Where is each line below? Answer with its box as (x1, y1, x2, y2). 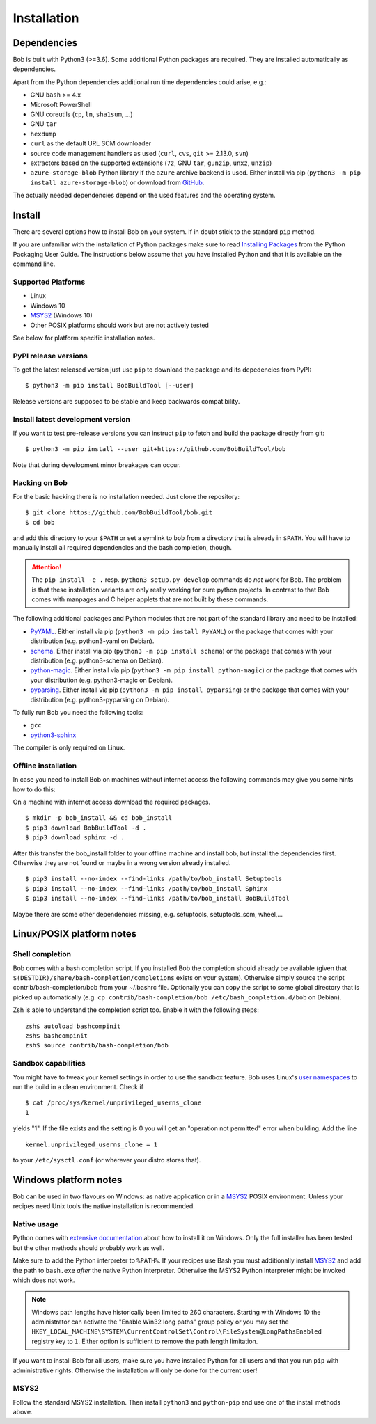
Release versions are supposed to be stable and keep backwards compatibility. (13, 397, 240, 405)
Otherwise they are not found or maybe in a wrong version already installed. (13, 858, 231, 867)
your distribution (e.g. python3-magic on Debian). (30, 676, 173, 684)
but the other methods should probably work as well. (13, 1243, 165, 1252)
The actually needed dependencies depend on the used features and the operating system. (13, 191, 276, 200)
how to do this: (13, 785, 56, 793)
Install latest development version (13, 414, 131, 424)
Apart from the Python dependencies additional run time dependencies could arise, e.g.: (13, 77, 267, 86)
